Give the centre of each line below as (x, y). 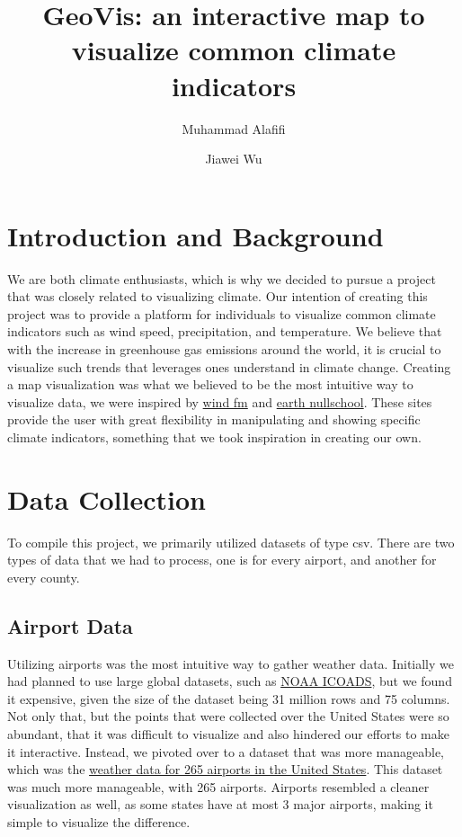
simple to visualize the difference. (99, 822)
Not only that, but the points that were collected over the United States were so (228, 716)
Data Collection (107, 499)
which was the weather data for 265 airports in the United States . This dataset (225, 769)
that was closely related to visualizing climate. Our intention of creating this (218, 296)
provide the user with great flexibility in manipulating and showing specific (214, 419)
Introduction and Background (195, 235)
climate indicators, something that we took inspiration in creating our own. (214, 436)
